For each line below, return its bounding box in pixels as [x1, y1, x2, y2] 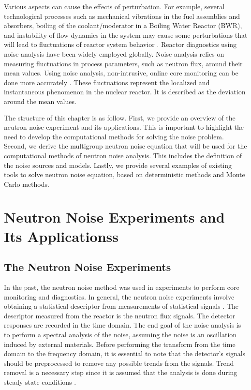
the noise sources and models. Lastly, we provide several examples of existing [4, 160, 232, 170]
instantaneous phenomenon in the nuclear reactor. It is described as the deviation [4, 87, 246, 97]
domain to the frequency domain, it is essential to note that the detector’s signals [4, 348, 246, 359]
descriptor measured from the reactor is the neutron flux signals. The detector [4, 310, 236, 320]
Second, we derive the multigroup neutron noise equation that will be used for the [4, 141, 247, 151]
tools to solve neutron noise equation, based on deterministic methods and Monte [4, 169, 245, 180]
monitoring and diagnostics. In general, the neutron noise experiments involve [4, 291, 235, 301]
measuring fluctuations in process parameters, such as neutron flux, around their [4, 58, 243, 68]
